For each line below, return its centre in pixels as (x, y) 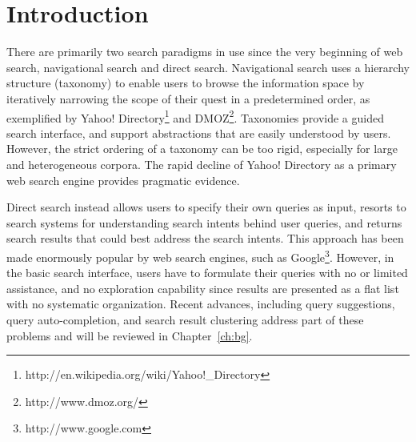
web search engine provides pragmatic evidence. (123, 180)
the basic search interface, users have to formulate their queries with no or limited (207, 273)
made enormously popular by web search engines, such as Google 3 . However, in (200, 255)
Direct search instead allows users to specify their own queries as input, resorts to (206, 207)
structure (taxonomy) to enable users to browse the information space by (186, 83)
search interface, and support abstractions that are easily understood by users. (199, 133)
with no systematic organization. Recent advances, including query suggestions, (201, 304)
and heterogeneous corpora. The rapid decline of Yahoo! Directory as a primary (202, 164)
